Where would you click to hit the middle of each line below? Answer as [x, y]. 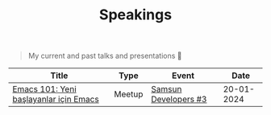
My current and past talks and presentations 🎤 [105, 56]
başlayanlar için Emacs [56, 100]
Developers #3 [179, 100]
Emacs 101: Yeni [44, 89]
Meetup [129, 94]
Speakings [135, 15]
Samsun [167, 89]
